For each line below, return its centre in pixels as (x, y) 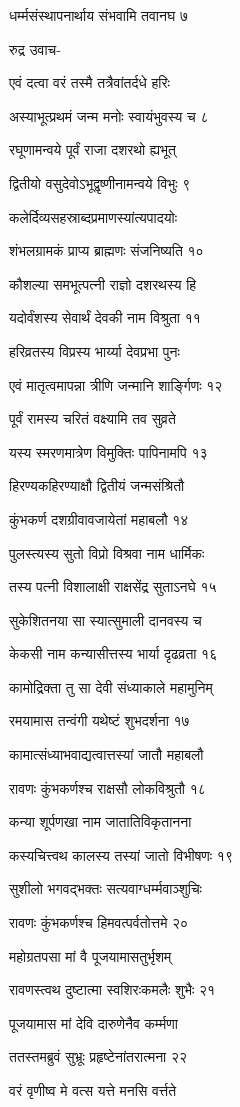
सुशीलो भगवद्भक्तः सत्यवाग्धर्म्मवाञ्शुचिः (105, 888)
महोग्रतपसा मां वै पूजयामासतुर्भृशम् (90, 955)
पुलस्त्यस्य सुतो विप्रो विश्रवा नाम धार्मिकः (107, 552)
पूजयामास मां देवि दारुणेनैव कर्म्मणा (94, 1022)
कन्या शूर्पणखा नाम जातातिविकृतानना (100, 821)
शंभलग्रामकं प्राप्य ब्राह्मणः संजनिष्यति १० (106, 250)
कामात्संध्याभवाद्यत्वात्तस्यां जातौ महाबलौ (106, 754)
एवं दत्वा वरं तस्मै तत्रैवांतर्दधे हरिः (89, 82)
